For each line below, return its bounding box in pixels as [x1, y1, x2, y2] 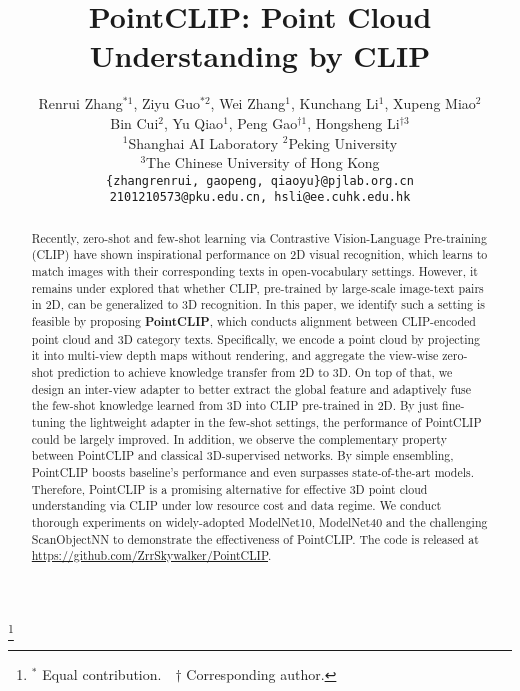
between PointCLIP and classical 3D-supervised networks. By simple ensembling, [31, 447, 454, 464]
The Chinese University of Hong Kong [146, 152, 380, 173]
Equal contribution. [42, 664, 162, 685]
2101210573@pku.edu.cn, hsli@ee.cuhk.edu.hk [109, 190, 411, 205]
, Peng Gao [228, 112, 298, 133]
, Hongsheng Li [307, 112, 400, 133]
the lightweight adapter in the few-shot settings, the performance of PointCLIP [69, 414, 482, 431]
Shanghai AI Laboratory [128, 132, 279, 153]
